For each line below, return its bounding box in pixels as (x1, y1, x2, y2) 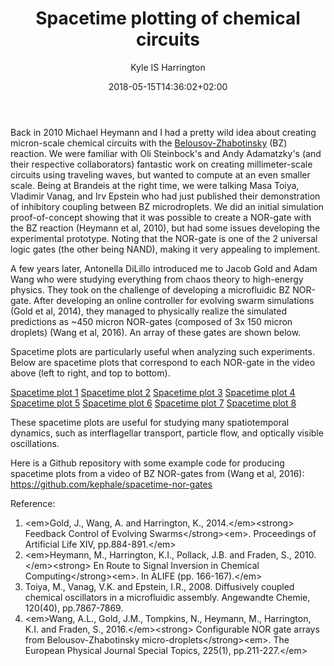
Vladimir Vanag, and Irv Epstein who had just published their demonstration (10, 190, 321, 202)
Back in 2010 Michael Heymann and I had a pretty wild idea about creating (10, 126, 317, 138)
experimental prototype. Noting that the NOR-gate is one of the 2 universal (10, 232, 318, 244)
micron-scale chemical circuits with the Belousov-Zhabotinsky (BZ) (10, 137, 288, 149)
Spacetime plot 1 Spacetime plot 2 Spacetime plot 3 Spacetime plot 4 (10, 386, 296, 398)
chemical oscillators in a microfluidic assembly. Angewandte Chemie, (24, 591, 311, 603)
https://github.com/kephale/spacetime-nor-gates (10, 478, 213, 490)
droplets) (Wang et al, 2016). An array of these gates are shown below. (10, 326, 302, 338)
